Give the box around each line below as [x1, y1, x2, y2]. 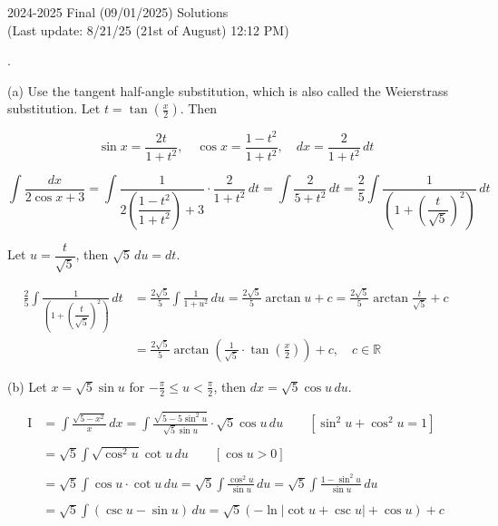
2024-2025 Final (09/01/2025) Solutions [7, 3, 229, 21]
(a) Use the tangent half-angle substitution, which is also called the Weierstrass [7, 81, 449, 100]
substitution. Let [7, 99, 101, 118]
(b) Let [7, 376, 47, 395]
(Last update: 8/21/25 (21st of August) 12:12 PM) [7, 20, 289, 39]
